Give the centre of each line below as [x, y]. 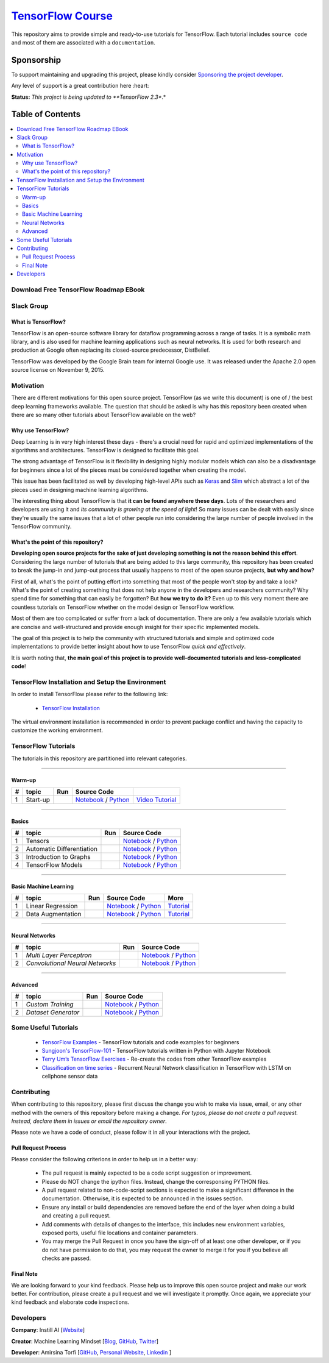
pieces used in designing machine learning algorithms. [80, 489]
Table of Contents [46, 114]
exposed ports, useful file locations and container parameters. [120, 1233]
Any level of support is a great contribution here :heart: [80, 86]
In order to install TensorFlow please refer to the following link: [90, 694]
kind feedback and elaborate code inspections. [70, 1302]
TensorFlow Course [62, 16]
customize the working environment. [57, 730]
